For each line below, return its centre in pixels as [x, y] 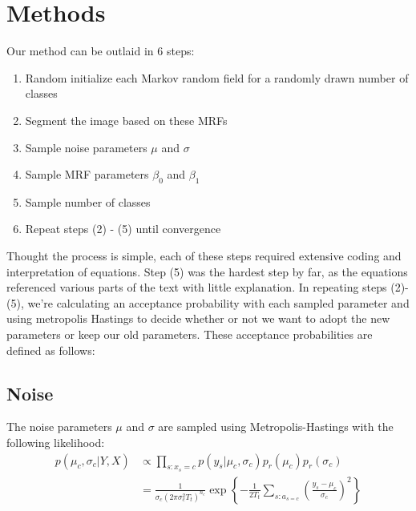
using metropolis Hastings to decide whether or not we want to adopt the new [198, 318]
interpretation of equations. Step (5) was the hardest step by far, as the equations [207, 271]
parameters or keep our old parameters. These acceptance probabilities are [190, 334]
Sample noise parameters [86, 147]
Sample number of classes [88, 201]
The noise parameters [59, 427]
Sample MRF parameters [87, 174]
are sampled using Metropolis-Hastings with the [276, 427]
